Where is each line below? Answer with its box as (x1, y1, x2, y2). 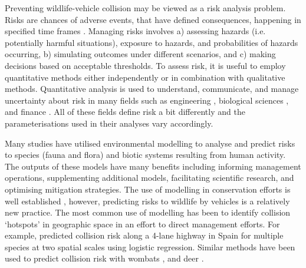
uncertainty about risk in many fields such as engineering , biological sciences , (5, 94, 289, 106)
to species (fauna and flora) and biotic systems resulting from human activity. (5, 148, 286, 161)
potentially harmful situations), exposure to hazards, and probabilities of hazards (5, 36, 298, 48)
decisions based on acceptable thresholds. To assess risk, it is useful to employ (5, 59, 286, 71)
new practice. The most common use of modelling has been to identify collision (5, 206, 291, 219)
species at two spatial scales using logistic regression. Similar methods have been (5, 240, 295, 253)
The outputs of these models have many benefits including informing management (5, 160, 301, 172)
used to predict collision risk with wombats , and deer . (5, 252, 204, 264)
